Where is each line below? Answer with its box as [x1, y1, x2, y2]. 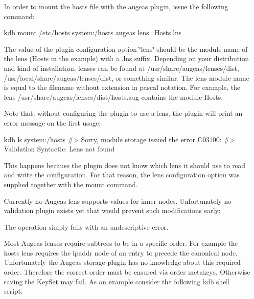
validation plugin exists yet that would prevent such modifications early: [4, 205, 221, 215]
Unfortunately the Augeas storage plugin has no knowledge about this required [4, 257, 241, 267]
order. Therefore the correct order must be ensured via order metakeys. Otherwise [4, 267, 250, 277]
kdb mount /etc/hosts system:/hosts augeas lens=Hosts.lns [4, 27, 182, 38]
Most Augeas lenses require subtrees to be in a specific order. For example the [4, 238, 238, 248]
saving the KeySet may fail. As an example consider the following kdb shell [4, 276, 230, 286]
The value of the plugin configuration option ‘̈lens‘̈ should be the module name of [4, 43, 248, 54]
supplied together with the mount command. [4, 179, 138, 189]
